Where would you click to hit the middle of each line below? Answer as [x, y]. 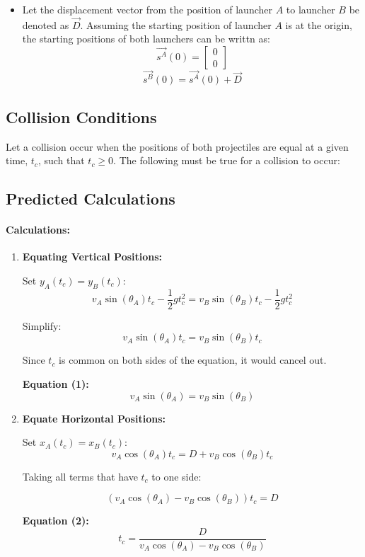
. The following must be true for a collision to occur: [227, 160]
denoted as [46, 24]
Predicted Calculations [91, 199]
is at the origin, [319, 24]
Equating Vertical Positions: [92, 257]
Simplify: [42, 325]
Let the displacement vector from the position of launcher [147, 9]
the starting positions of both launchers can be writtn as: [146, 39]
